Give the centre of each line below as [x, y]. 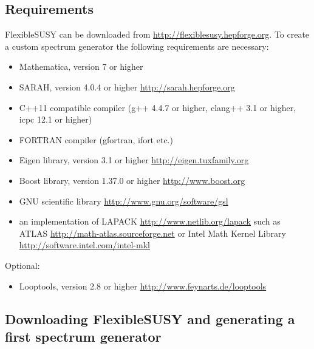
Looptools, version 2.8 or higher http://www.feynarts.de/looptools [143, 286]
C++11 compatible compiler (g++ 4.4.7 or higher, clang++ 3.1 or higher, [158, 107]
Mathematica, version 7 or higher [81, 66]
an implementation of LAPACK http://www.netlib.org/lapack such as [150, 221]
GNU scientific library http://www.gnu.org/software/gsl [124, 201]
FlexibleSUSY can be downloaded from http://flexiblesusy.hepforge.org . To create [157, 34]
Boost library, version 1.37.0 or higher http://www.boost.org [132, 180]
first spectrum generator [83, 336]
